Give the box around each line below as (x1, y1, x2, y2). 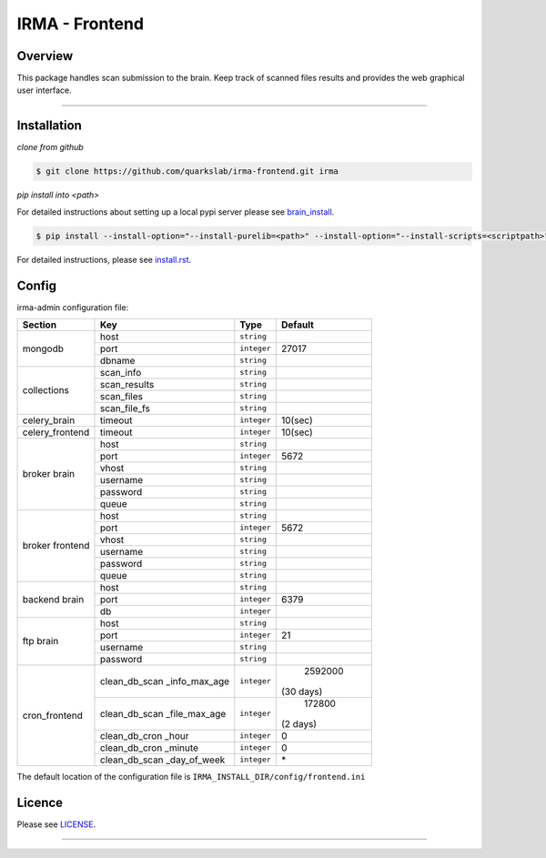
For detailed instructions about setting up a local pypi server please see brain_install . (16, 206, 335, 217)
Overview (16, 48, 74, 64)
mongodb (22, 342, 64, 355)
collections (22, 384, 70, 397)
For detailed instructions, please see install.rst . (16, 254, 192, 265)
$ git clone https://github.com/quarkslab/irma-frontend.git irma (35, 167, 339, 177)
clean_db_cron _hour (100, 729, 189, 742)
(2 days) (280, 717, 318, 730)
